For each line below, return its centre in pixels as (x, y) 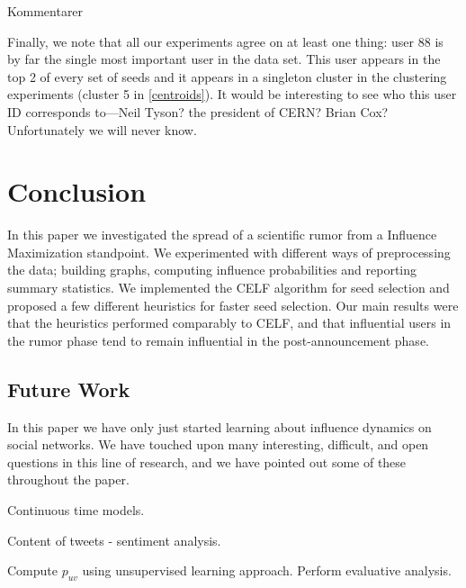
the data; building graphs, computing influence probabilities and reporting (212, 270)
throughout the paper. (68, 479)
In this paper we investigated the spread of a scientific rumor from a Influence (222, 235)
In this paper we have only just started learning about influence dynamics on (220, 426)
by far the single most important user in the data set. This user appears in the (224, 59)
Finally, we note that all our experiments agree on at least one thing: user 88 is (225, 41)
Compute (32, 570)
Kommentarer (45, 11)
